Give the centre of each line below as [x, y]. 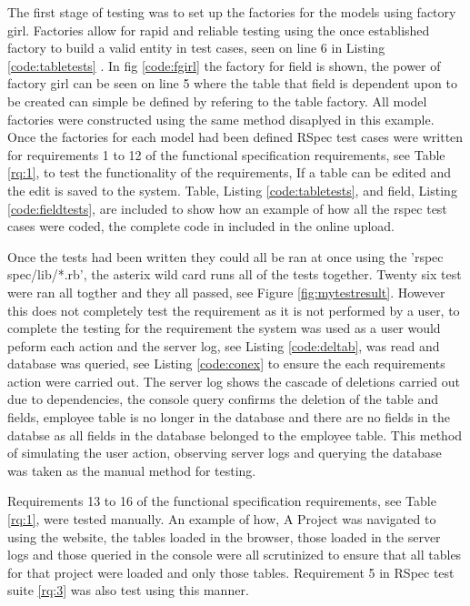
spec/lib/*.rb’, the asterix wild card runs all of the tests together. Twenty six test [235, 274]
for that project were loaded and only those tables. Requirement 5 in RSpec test [231, 572]
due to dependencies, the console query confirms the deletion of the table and [223, 399]
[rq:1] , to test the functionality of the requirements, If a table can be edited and [229, 172]
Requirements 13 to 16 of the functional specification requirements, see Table [222, 501]
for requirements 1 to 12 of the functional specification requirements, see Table [226, 154]
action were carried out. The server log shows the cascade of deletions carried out [234, 381]
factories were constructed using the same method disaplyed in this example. [221, 119]
